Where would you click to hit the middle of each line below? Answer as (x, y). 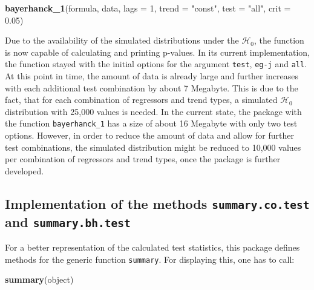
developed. (25, 170)
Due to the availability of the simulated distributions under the (122, 40)
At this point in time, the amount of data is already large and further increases (152, 76)
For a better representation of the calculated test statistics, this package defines (152, 247)
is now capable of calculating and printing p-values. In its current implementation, (157, 52)
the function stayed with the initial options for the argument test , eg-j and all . (156, 64)
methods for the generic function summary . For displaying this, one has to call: (150, 259)
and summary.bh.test (68, 221)
